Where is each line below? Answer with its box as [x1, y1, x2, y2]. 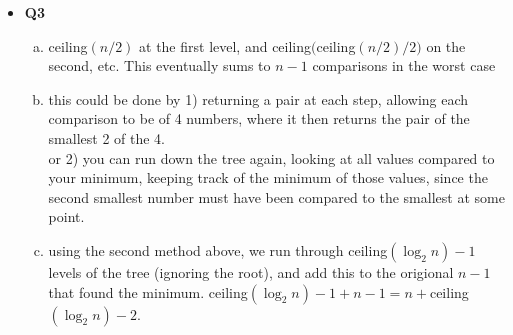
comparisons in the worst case [312, 55, 496, 76]
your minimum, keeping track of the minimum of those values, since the [48, 167, 488, 188]
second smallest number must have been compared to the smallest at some [48, 186, 505, 207]
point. [48, 206, 85, 227]
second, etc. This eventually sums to [48, 55, 271, 76]
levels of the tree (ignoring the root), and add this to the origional [48, 261, 454, 282]
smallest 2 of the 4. [48, 127, 166, 148]
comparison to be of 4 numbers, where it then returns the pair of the [48, 108, 470, 129]
